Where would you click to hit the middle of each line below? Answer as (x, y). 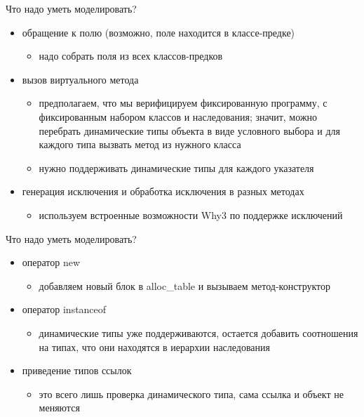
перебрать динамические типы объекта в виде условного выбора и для (189, 130)
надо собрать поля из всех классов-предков (131, 56)
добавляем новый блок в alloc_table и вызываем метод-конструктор (185, 285)
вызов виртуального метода (80, 79)
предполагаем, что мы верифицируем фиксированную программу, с (183, 103)
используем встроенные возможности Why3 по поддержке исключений (191, 214)
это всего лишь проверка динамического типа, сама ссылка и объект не (191, 393)
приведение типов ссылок (77, 370)
